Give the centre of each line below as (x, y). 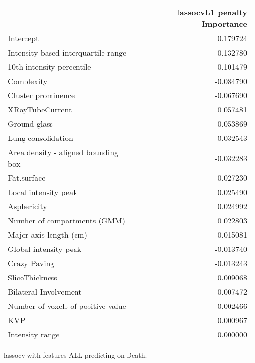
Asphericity (27, 206)
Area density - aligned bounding (63, 152)
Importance (224, 23)
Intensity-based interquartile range (67, 52)
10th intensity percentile (50, 67)
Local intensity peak (43, 192)
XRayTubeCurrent (40, 109)
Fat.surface (27, 178)
